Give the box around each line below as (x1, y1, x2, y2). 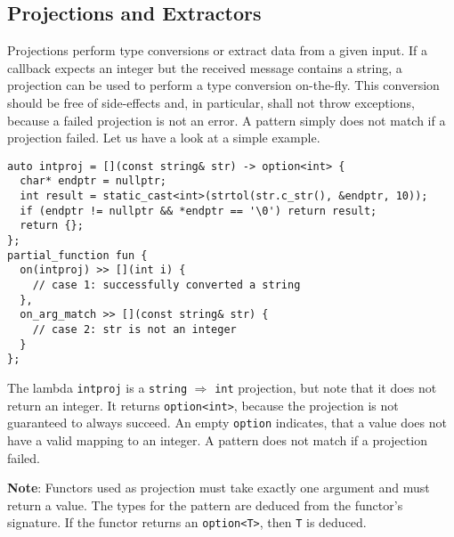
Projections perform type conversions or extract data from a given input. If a (7, 41, 428, 60)
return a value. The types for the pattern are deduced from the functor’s (7, 495, 403, 514)
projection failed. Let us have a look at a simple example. (7, 128, 320, 147)
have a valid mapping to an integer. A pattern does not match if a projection (7, 430, 427, 449)
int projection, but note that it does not (215, 378, 437, 396)
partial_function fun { (7, 248, 148, 262)
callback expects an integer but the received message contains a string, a (7, 58, 402, 77)
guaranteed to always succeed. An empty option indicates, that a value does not (7, 413, 447, 432)
